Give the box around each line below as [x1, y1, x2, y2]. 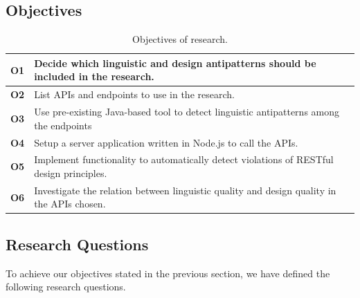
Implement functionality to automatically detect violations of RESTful [34, 152, 334, 167]
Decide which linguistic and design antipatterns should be [34, 55, 316, 70]
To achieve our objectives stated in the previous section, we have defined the [6, 266, 330, 280]
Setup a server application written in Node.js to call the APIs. [34, 135, 298, 149]
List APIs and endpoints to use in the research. [34, 87, 235, 102]
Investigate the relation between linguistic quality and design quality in [34, 183, 336, 197]
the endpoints [34, 118, 92, 132]
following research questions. [6, 279, 126, 294]
